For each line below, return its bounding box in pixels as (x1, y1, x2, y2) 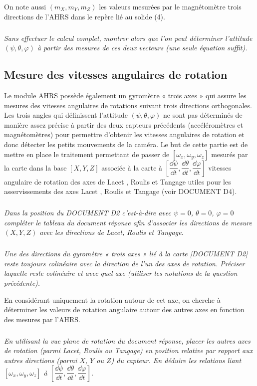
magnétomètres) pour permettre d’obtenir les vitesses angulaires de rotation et (4, 129, 245, 140)
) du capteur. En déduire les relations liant (111, 355, 242, 365)
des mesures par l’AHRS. (4, 314, 80, 324)
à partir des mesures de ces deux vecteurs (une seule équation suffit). (37, 42, 248, 53)
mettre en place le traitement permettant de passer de (4, 149, 170, 159)
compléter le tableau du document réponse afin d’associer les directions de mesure (4, 217, 252, 227)
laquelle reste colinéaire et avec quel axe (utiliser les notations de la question (4, 268, 238, 278)
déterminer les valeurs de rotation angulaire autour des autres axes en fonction (4, 304, 245, 315)
